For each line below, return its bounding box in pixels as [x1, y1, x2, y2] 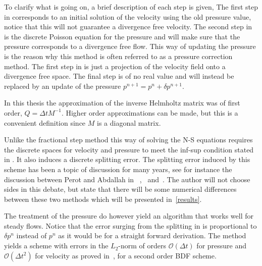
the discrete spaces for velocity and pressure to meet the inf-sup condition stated [4, 144, 254, 154]
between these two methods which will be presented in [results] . [4, 193, 202, 204]
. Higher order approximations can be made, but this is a [61, 107, 238, 118]
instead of [16, 230, 47, 241]
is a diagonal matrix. [97, 117, 161, 128]
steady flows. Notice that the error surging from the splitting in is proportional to [4, 220, 257, 231]
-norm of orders [118, 240, 167, 251]
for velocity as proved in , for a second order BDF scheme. [35, 250, 217, 260]
